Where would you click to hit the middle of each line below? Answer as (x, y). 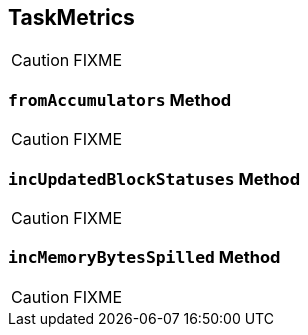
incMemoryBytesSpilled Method (144, 257)
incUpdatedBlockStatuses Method (154, 178)
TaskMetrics (71, 17)
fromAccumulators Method (120, 99)
